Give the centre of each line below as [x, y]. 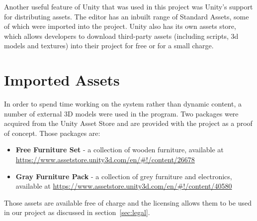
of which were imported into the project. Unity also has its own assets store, [120, 26]
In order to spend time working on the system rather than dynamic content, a [123, 104]
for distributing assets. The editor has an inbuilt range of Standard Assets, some [127, 16]
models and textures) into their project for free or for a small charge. [109, 46]
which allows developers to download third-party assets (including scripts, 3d [121, 36]
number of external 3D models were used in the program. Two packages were [121, 113]
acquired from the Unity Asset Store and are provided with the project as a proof [128, 123]
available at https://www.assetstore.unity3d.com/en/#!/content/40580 [124, 186]
